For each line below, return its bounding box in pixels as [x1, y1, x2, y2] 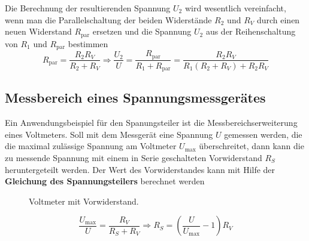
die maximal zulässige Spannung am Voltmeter [5, 140, 177, 152]
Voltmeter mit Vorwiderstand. [29, 194, 139, 207]
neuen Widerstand [5, 25, 72, 38]
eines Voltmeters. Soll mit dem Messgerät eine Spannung [5, 128, 213, 140]
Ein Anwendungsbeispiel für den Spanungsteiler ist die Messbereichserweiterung [5, 116, 298, 129]
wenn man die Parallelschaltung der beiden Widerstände [5, 13, 212, 26]
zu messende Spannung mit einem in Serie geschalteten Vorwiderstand [5, 152, 262, 164]
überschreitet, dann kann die [199, 140, 304, 152]
